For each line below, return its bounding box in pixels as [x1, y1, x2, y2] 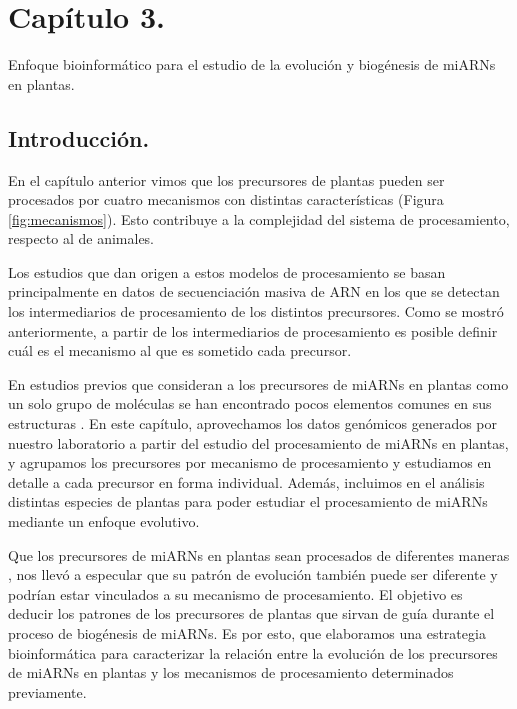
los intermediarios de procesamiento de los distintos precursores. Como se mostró [8, 301, 504, 322]
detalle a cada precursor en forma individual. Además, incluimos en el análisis [8, 471, 485, 492]
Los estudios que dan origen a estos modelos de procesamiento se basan [8, 261, 446, 282]
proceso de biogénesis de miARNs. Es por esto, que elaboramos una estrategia [8, 622, 486, 643]
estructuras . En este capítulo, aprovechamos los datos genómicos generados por [8, 413, 498, 434]
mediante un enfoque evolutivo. [8, 511, 200, 532]
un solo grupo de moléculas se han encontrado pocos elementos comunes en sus [8, 393, 492, 414]
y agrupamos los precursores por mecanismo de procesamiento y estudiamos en [8, 452, 492, 473]
